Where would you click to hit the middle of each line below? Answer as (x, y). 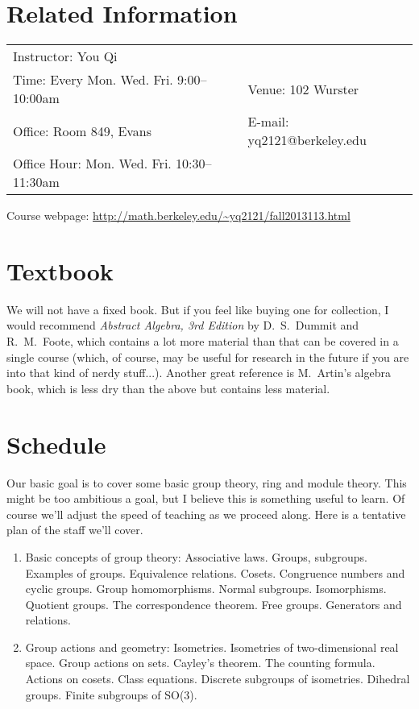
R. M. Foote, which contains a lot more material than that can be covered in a (203, 341)
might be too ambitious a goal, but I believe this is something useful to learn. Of (206, 498)
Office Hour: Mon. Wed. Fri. (92, 164)
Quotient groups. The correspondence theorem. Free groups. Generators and (214, 604)
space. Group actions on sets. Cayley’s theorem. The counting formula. (200, 663)
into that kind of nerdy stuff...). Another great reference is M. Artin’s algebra (199, 373)
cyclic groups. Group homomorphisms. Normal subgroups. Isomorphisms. (206, 589)
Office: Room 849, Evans (83, 131)
